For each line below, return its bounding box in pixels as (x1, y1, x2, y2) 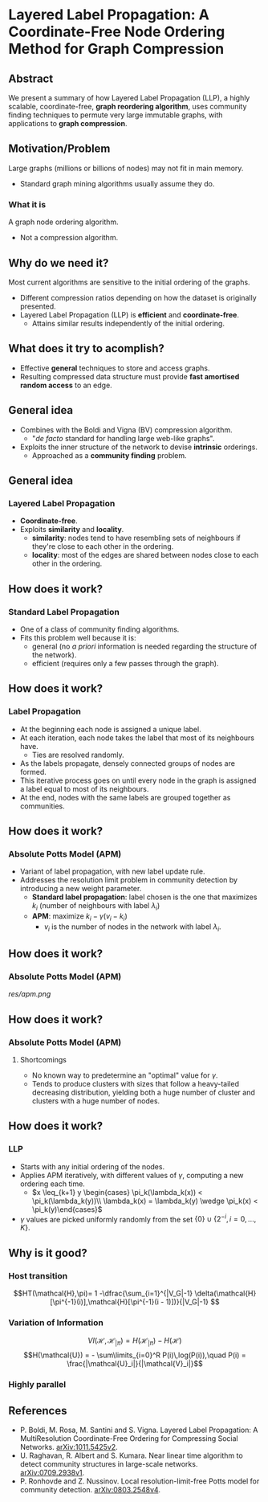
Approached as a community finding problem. (31, 450, 187, 460)
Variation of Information (8, 1317, 104, 1328)
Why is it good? (8, 1246, 87, 1259)
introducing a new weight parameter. (19, 884, 142, 894)
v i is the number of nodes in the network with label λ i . (43, 922, 222, 933)
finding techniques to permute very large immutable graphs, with (8, 110, 223, 120)
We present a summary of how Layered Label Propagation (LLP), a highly (8, 93, 250, 102)
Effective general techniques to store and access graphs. (19, 363, 210, 373)
